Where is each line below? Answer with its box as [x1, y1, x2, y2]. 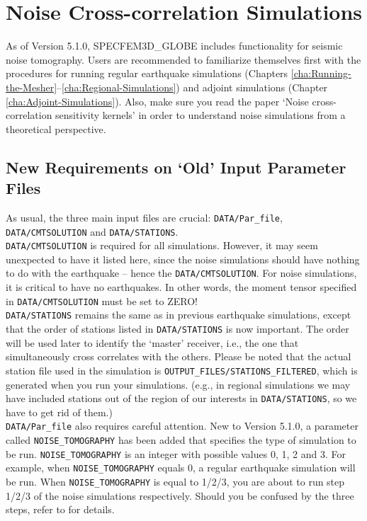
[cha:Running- [290, 66, 351, 81]
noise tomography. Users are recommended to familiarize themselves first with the [6, 52, 361, 67]
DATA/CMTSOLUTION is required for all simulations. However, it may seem [6, 238, 318, 253]
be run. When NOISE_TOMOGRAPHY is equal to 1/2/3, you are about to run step [6, 474, 345, 488]
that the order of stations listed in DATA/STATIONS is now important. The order [6, 321, 349, 336]
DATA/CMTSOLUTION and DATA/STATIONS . [6, 224, 179, 239]
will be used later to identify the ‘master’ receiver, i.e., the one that [6, 335, 299, 350]
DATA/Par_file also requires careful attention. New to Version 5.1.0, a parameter [6, 418, 358, 433]
